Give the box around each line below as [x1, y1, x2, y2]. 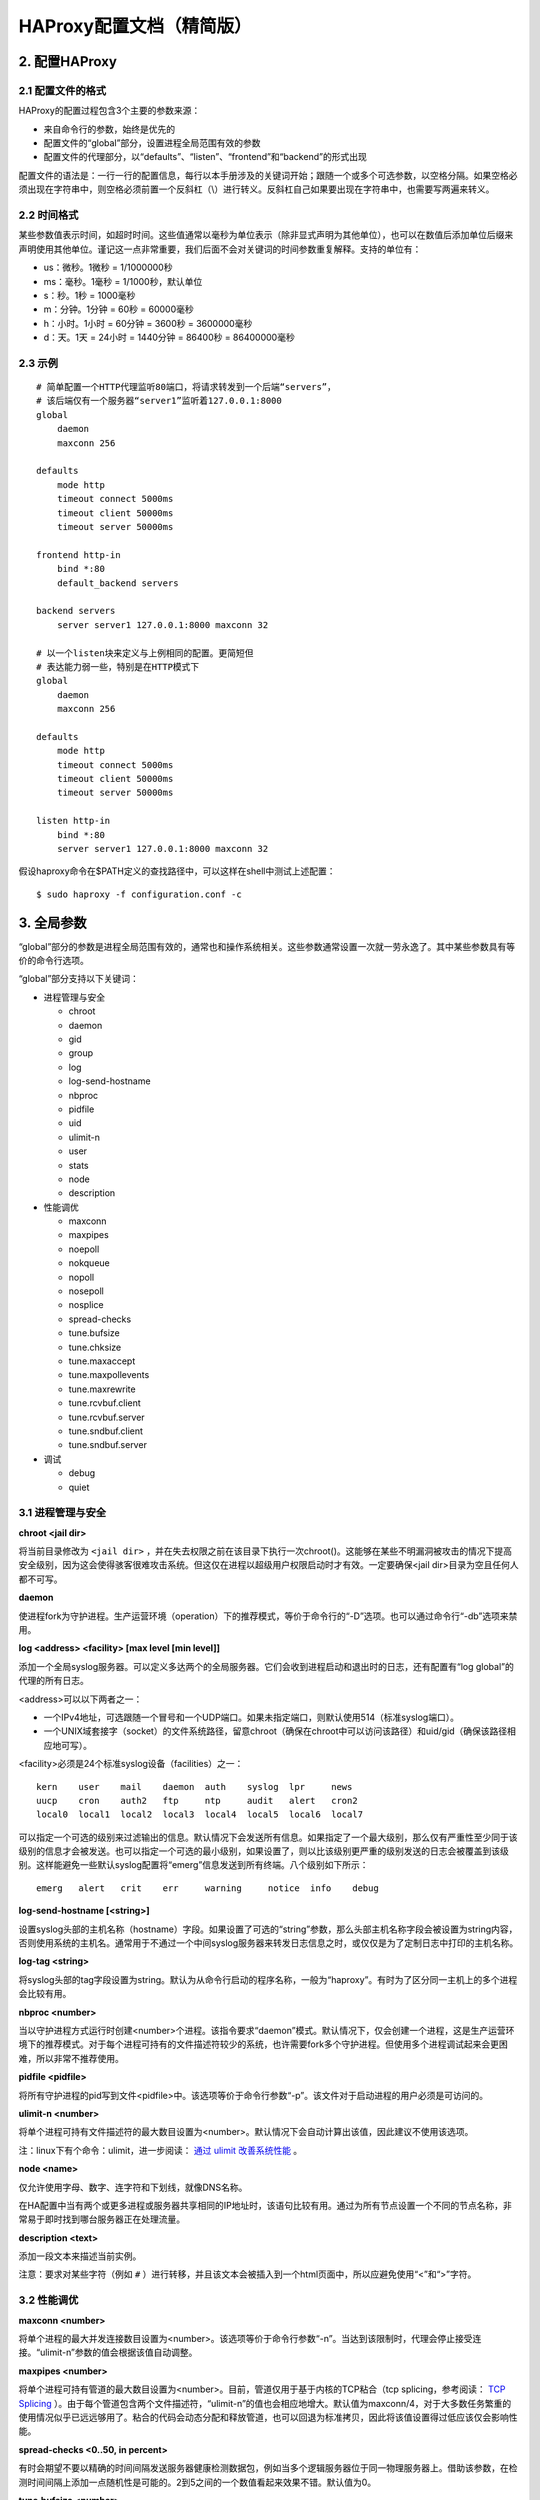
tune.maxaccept [68, 1355, 136, 1367]
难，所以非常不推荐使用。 [18, 2052, 124, 2064]
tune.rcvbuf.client [68, 1397, 142, 1409]
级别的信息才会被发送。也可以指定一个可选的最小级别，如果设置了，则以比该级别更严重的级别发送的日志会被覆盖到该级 [18, 1845, 509, 1857]
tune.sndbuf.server [68, 1439, 147, 1451]
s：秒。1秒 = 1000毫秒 [43, 289, 136, 301]
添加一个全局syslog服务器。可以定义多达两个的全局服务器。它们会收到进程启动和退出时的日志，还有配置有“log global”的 [18, 1660, 514, 1672]
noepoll [68, 1243, 100, 1255]
